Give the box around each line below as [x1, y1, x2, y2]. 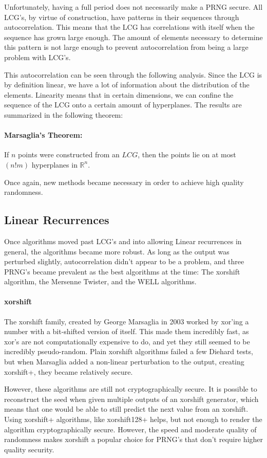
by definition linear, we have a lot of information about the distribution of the [4, 79, 250, 90]
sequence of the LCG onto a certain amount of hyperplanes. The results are [4, 99, 242, 110]
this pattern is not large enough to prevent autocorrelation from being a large [4, 42, 249, 52]
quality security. [4, 444, 54, 454]
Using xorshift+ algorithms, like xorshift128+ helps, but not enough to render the [4, 414, 262, 425]
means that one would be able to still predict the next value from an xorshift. [4, 404, 249, 414]
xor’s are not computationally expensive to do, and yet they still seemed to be [4, 336, 250, 346]
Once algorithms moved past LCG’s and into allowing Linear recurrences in [4, 235, 242, 246]
